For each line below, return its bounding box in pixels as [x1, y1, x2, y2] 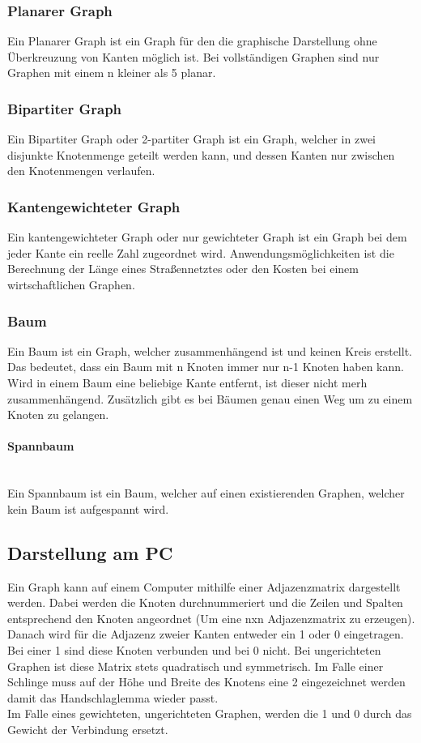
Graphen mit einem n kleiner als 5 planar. [7, 64, 216, 81]
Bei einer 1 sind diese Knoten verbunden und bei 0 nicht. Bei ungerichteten [7, 641, 381, 658]
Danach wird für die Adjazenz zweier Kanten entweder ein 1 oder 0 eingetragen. [7, 626, 404, 643]
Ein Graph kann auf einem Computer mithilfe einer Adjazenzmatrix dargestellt [7, 578, 401, 595]
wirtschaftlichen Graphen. [7, 276, 135, 293]
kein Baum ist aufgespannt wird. [7, 500, 169, 517]
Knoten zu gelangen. [7, 406, 109, 423]
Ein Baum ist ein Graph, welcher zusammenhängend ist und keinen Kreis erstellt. [7, 342, 412, 359]
